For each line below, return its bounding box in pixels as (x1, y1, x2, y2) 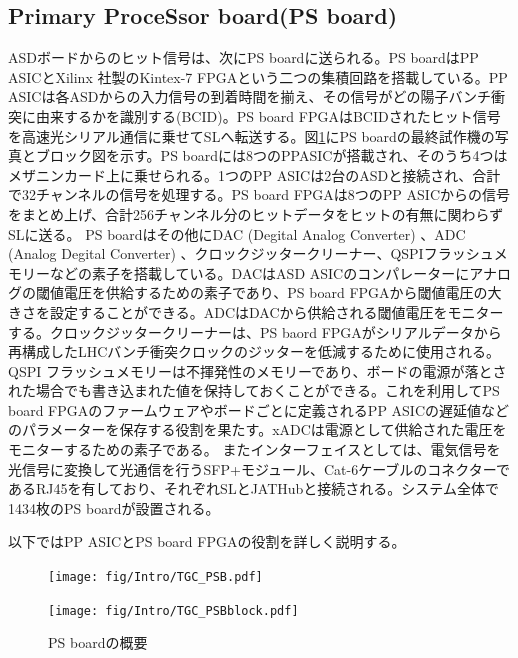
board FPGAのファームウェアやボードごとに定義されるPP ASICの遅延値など (8, 399, 510, 420)
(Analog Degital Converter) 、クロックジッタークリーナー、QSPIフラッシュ (8, 243, 494, 264)
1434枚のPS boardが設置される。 (8, 497, 220, 518)
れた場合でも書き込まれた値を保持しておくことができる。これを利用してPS (8, 380, 500, 401)
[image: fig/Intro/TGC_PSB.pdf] (48, 570, 263, 585)
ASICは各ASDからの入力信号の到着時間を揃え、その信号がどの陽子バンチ (8, 86, 492, 107)
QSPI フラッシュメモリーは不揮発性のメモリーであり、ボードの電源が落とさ (8, 360, 507, 381)
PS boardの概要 (48, 632, 148, 653)
